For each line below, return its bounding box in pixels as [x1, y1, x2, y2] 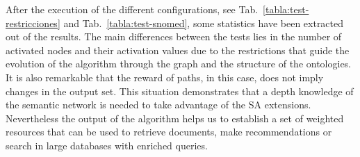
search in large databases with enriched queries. [6, 138, 208, 152]
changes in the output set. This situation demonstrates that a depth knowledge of [6, 83, 354, 98]
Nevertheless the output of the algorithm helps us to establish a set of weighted [6, 110, 344, 125]
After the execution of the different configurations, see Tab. [6, 2, 259, 16]
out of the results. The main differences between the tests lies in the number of [6, 29, 342, 44]
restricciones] [6, 15, 60, 30]
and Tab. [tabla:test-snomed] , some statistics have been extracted [63, 15, 344, 30]
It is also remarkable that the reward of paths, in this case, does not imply [6, 69, 324, 84]
